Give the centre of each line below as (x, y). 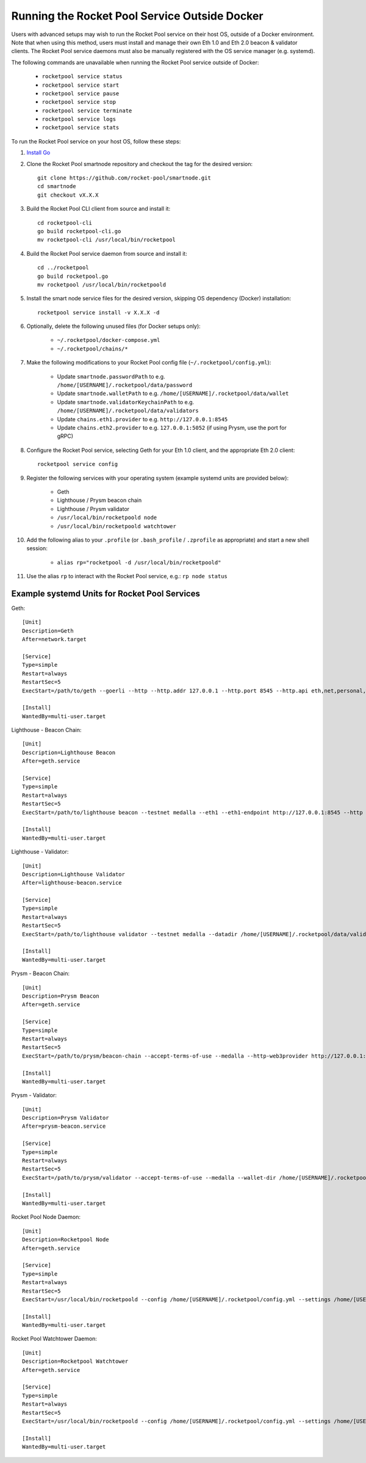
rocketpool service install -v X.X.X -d (99, 312)
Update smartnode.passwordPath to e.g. (111, 376)
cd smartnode (57, 187)
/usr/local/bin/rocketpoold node (107, 518)
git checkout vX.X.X (68, 195)
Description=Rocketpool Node (66, 1240)
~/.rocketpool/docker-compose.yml (109, 340)
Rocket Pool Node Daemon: (46, 1217)
